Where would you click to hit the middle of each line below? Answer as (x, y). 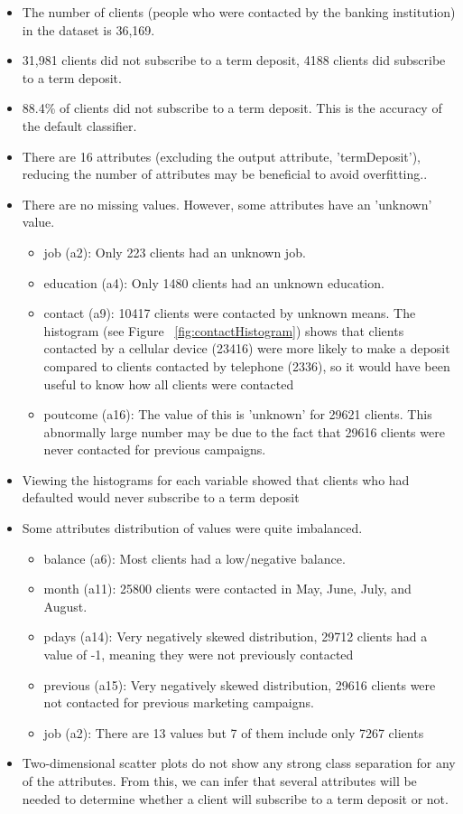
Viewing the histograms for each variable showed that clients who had (216, 479)
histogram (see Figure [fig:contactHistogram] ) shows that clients (224, 330)
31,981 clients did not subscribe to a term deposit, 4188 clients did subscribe (234, 60)
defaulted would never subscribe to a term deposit (161, 497)
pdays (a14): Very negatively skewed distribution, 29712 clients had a (236, 636)
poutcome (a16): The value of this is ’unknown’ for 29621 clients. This (238, 414)
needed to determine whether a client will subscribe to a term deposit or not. (235, 798)
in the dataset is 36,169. (88, 29)
